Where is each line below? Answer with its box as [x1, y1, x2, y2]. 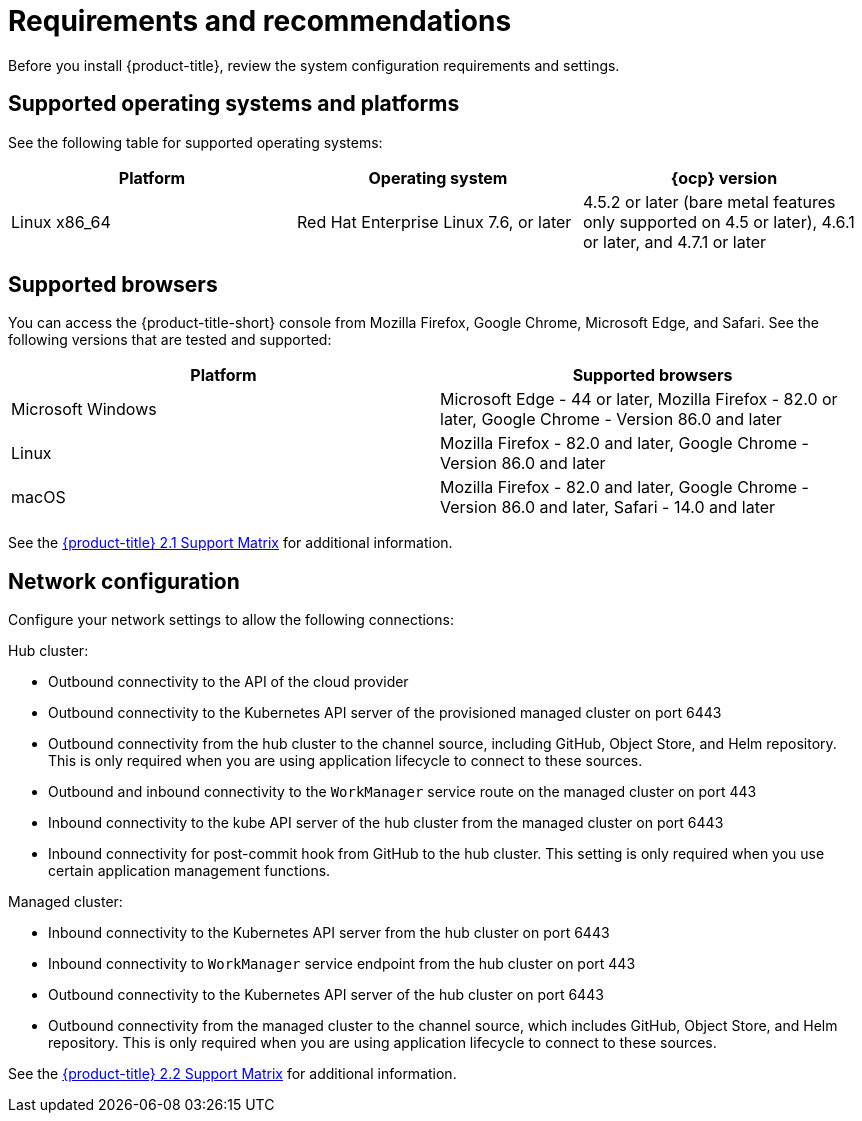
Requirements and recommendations [8, 4, 512, 38]
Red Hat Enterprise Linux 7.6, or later [296, 211, 572, 232]
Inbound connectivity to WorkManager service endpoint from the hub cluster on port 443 [48, 955, 636, 973]
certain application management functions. [48, 862, 331, 880]
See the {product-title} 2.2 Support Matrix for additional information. [8, 1065, 457, 1083]
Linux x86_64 [11, 211, 111, 232]
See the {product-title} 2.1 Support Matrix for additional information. [8, 534, 453, 552]
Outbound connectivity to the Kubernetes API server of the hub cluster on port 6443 [48, 986, 604, 1004]
